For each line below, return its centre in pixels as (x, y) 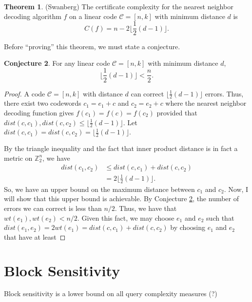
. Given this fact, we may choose (126, 217)
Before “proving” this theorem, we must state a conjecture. (92, 47)
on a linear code (93, 16)
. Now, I (236, 189)
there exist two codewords (43, 103)
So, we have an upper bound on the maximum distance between (99, 189)
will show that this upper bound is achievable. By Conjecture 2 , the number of (122, 198)
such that (220, 217)
